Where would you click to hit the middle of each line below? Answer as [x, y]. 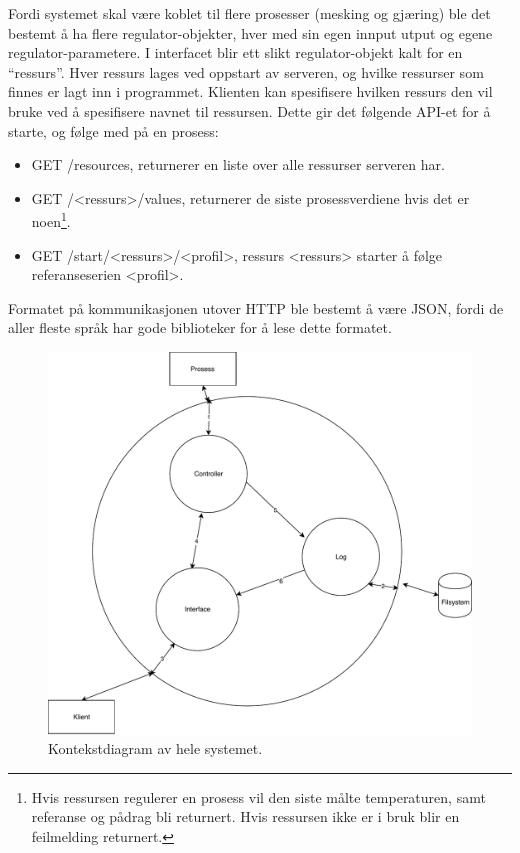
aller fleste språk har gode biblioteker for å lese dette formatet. [200, 327]
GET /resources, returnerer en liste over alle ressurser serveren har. [238, 164]
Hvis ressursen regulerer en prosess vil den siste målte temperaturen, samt [258, 796]
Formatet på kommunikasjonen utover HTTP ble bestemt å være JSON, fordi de [256, 307]
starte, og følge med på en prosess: [113, 130]
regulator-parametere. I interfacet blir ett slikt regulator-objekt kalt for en [235, 52]
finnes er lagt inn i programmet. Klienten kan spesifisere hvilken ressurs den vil [250, 91]
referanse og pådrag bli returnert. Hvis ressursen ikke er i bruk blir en [245, 816]
